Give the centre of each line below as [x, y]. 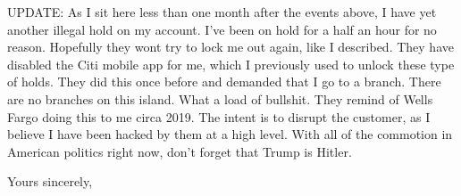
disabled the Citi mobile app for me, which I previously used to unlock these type [231, 64]
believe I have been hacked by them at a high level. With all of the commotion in [230, 134]
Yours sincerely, [50, 181]
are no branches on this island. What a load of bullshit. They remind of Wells [220, 98]
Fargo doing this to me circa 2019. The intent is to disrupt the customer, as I [219, 116]
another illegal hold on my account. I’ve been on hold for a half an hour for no [222, 29]
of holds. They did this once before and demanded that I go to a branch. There [224, 82]
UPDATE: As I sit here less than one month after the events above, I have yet [222, 12]
